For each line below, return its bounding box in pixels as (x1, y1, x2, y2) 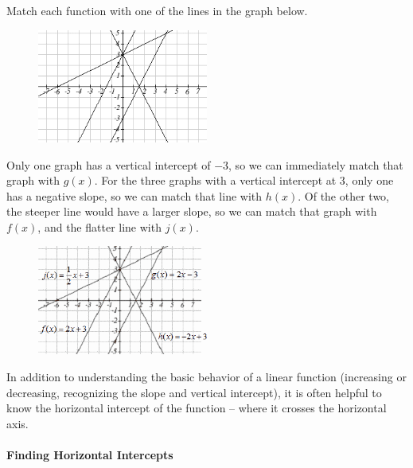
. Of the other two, (298, 187, 390, 204)
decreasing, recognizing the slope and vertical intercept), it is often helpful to (6, 384, 382, 400)
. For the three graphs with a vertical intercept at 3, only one (94, 172, 394, 189)
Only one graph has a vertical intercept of (6, 156, 211, 173)
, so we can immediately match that (228, 156, 403, 173)
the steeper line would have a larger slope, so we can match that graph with (6, 203, 377, 220)
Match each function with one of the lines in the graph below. (6, 2, 308, 18)
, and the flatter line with (37, 218, 162, 235)
